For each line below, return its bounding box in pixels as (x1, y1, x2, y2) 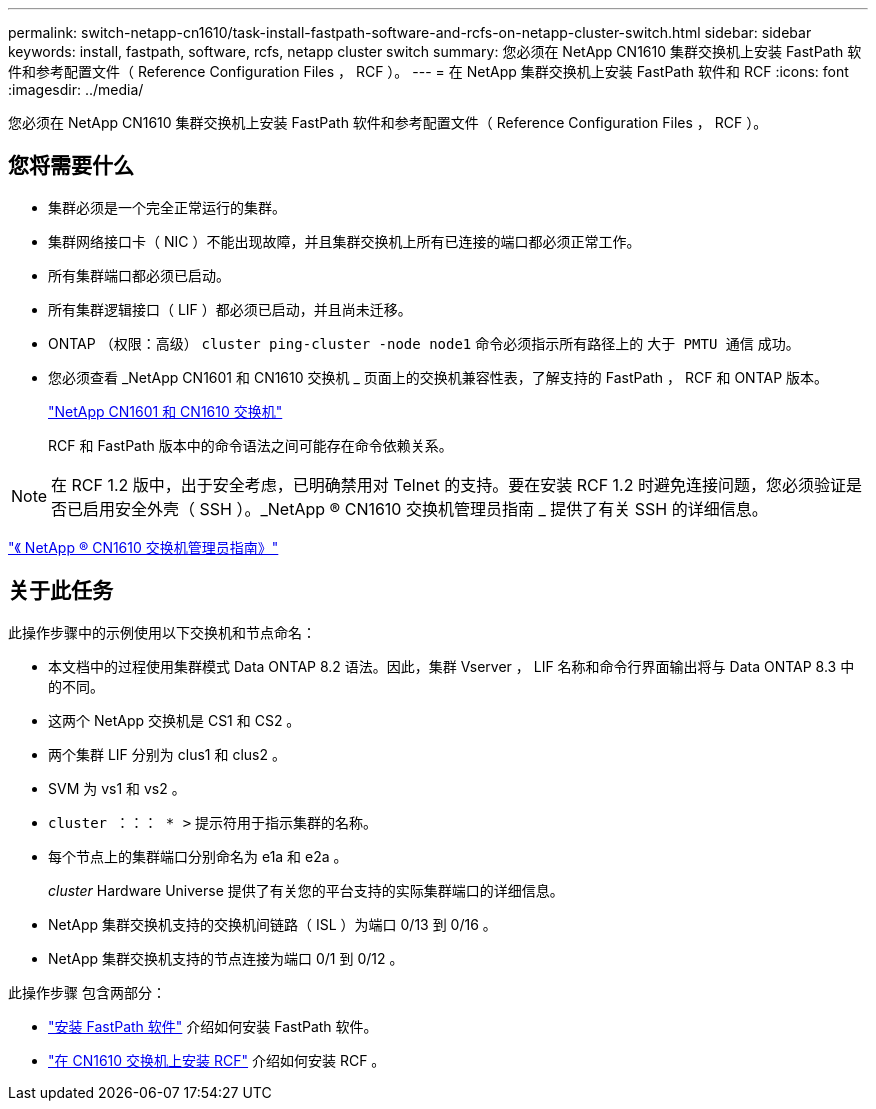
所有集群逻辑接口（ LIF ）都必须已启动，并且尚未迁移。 (48, 300, 412, 318)
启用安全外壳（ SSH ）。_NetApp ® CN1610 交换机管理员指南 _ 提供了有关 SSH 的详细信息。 (83, 498, 768, 519)
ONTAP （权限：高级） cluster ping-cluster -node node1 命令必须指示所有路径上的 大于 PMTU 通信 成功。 (48, 334, 800, 352)
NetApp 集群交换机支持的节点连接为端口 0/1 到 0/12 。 (48, 949, 404, 967)
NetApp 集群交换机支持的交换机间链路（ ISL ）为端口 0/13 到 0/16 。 (48, 915, 497, 933)
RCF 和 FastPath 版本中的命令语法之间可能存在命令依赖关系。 (48, 436, 453, 454)
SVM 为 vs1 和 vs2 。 (48, 779, 186, 797)
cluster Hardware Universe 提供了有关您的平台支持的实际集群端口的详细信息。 (48, 881, 564, 899)
